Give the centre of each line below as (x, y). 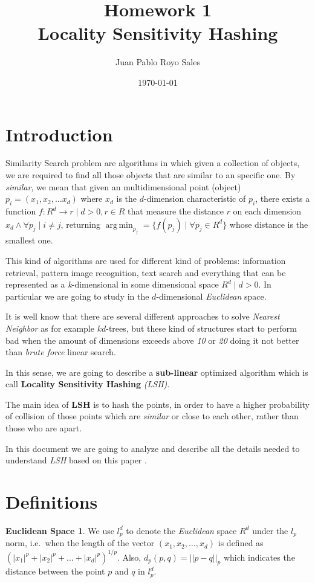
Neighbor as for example (50, 328)
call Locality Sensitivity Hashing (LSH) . (88, 384)
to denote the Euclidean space (181, 530)
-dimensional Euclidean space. (211, 296)
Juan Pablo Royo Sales (158, 62)
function (21, 211)
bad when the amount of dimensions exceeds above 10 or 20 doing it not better (152, 340)
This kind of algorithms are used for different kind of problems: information (146, 260)
